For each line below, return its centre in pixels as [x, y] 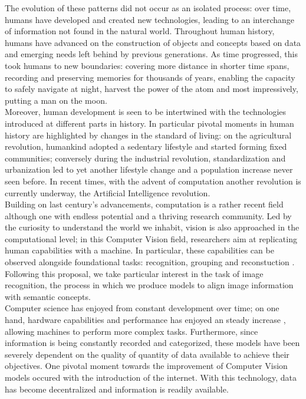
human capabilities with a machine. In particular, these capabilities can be [139, 250]
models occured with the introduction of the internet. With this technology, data [151, 377]
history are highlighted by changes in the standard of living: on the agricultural [148, 135]
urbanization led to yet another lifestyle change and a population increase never [149, 169]
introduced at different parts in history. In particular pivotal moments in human [149, 123]
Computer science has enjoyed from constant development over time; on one [142, 308]
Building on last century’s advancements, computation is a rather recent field [144, 204]
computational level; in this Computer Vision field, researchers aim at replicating [151, 238]
